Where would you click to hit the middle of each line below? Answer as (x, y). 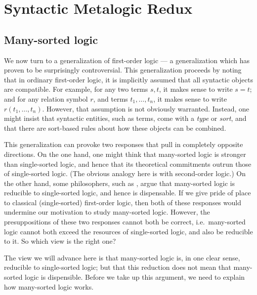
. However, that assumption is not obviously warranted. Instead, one (146, 108)
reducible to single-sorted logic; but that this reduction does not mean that (118, 267)
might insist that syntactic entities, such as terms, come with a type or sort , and (125, 118)
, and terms (110, 98)
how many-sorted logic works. (49, 286)
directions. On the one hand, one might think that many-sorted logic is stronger (125, 154)
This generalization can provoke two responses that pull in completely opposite (124, 144)
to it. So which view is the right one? (60, 241)
